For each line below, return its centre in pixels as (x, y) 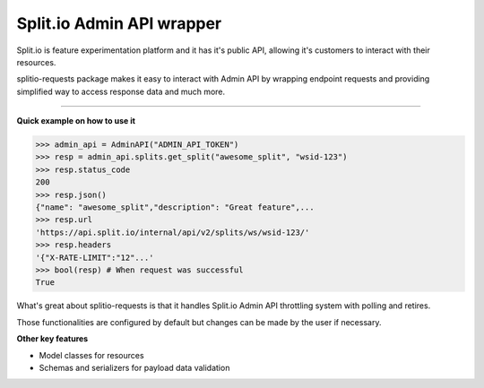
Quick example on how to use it (76, 121)
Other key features (52, 339)
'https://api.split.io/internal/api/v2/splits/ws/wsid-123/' (173, 232)
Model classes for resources (91, 355)
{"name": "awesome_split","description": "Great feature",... (175, 207)
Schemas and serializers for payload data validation (134, 367)
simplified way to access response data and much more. (121, 91)
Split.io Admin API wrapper (119, 23)
